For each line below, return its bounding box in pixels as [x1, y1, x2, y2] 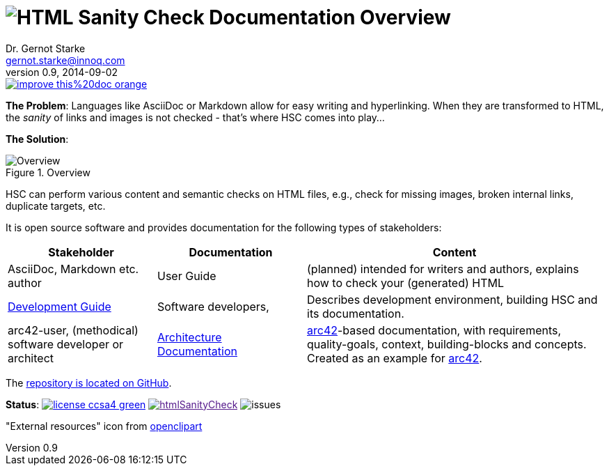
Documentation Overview [209, 6, 451, 29]
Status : [6, 398, 40, 410]
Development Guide [8, 299, 111, 314]
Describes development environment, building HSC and [307, 292, 598, 307]
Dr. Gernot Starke [6, 42, 86, 54]
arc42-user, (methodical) [8, 323, 139, 337]
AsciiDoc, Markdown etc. [8, 261, 139, 276]
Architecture [157, 330, 222, 344]
